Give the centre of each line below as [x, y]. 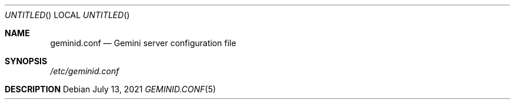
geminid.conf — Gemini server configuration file [143, 43]
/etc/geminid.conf [85, 71]
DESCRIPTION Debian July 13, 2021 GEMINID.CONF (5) [111, 89]
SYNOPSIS [26, 61]
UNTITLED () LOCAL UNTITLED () [67, 15]
